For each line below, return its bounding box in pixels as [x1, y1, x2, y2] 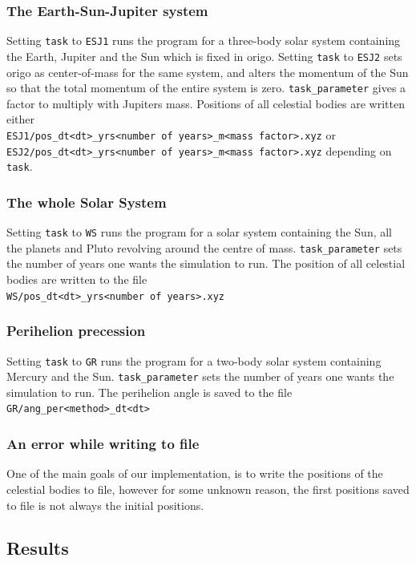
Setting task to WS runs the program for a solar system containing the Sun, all [6, 224, 393, 241]
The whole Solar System [6, 192, 167, 212]
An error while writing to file [6, 434, 200, 454]
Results [6, 536, 69, 560]
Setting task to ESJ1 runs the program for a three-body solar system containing [6, 32, 401, 49]
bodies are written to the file [6, 271, 147, 288]
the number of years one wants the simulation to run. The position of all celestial [6, 255, 406, 272]
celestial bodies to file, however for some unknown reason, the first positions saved [6, 480, 410, 497]
